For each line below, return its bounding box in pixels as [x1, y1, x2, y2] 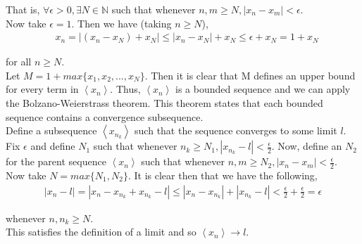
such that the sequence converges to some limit [135, 123, 337, 138]
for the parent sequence [6, 154, 106, 169]
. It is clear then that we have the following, [127, 168, 318, 183]
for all [6, 54, 32, 69]
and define [30, 139, 75, 153]
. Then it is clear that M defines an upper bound [144, 68, 356, 82]
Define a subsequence [6, 123, 97, 138]
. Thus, [110, 82, 141, 96]
